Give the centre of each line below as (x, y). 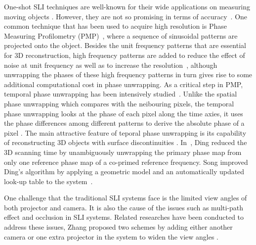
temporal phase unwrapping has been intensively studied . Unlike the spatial (121, 94)
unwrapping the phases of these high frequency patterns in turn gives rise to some (128, 74)
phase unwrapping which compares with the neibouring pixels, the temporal (119, 103)
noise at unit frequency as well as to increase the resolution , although (111, 65)
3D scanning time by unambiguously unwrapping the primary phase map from (123, 152)
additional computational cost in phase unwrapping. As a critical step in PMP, (124, 84)
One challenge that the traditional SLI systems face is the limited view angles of (126, 198)
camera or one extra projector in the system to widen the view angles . (111, 236)
